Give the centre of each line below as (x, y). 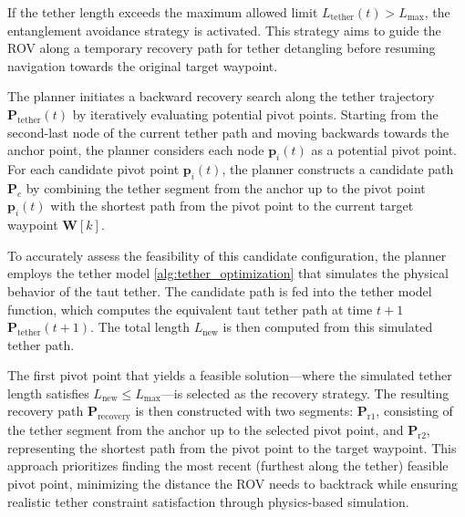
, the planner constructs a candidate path (338, 168)
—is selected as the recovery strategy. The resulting (305, 393)
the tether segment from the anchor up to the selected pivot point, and (206, 430)
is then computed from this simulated (328, 327)
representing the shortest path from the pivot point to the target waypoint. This (232, 447)
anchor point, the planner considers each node (136, 150)
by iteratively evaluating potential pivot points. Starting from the (255, 114)
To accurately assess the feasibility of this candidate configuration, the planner (227, 255)
